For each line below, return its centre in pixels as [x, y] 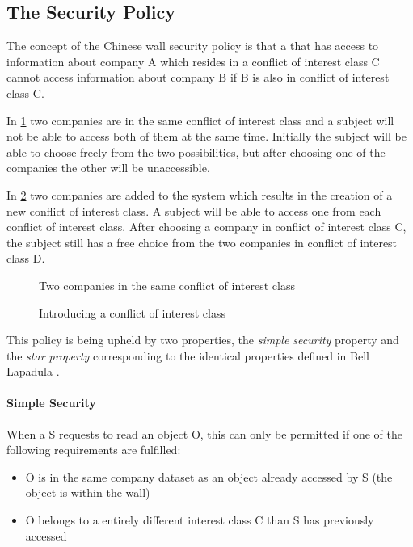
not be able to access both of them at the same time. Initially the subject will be [206, 136]
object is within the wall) [88, 492]
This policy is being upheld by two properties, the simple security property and [203, 340]
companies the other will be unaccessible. [108, 168]
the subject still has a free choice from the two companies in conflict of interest [202, 242]
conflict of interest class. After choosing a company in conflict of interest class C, [206, 227]
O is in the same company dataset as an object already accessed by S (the [209, 476]
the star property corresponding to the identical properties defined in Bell [188, 355]
